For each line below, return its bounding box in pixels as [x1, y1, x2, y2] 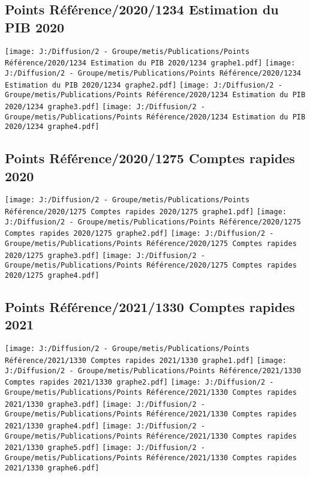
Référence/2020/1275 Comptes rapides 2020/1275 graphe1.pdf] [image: [5, 208, 287, 217]
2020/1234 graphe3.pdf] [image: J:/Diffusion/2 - [5, 102, 205, 111]
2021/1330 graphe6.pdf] [5, 463, 100, 472]
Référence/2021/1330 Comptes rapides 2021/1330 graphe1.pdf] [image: [5, 356, 287, 365]
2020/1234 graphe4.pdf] [5, 122, 100, 131]
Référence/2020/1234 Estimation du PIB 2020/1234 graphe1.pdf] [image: [5, 59, 296, 68]
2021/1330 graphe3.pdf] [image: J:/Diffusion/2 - [5, 400, 205, 409]
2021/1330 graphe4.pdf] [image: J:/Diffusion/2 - [5, 421, 205, 430]
